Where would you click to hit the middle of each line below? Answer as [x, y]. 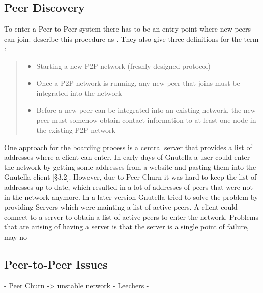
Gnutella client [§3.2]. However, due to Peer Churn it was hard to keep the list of [130, 177]
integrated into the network [79, 93]
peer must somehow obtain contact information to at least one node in [146, 120]
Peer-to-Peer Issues [56, 264]
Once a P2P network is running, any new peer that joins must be [138, 83]
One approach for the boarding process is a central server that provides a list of [128, 147]
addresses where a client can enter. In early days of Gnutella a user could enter [127, 157]
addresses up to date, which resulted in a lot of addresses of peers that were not [128, 186]
